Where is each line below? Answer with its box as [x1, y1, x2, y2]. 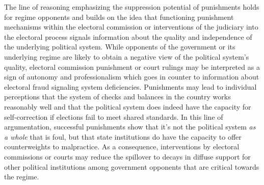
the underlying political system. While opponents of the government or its [4, 41, 235, 52]
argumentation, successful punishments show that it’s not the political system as [4, 121, 256, 132]
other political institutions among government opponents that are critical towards [4, 161, 259, 172]
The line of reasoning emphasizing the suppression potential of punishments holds [4, 2, 259, 12]
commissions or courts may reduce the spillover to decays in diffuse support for [4, 151, 251, 162]
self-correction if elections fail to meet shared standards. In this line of [4, 111, 223, 122]
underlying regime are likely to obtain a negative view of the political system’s [4, 51, 249, 62]
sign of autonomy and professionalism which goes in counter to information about [4, 71, 259, 82]
